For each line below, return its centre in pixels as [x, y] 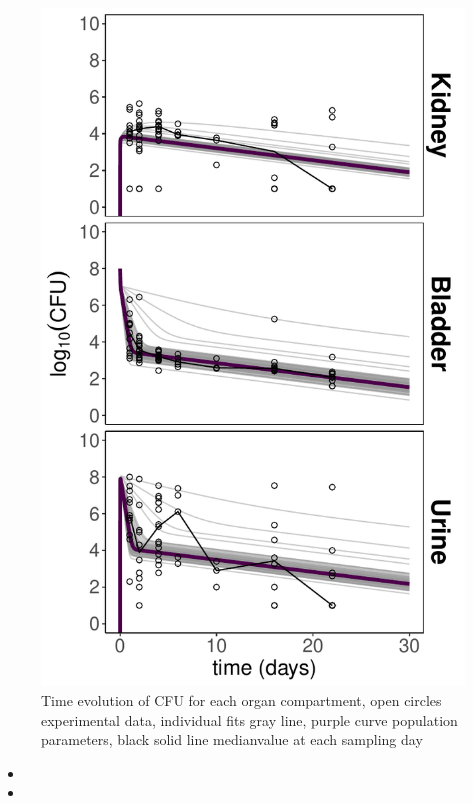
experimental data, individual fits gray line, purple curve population [249, 719]
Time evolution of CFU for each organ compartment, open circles [241, 699]
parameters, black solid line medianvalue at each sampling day [232, 739]
